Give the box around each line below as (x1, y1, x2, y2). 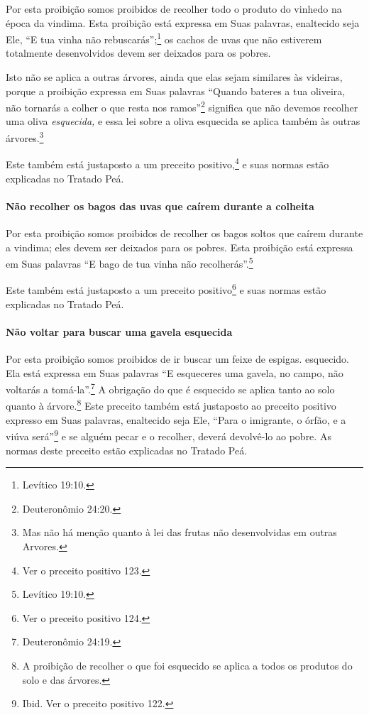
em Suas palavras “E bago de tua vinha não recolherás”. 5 (6, 254, 253, 271)
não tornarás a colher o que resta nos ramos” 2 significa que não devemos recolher (6, 98, 358, 114)
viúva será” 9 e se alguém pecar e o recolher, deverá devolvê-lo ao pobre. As (6, 427, 331, 443)
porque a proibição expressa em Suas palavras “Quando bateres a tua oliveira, (6, 83, 346, 98)
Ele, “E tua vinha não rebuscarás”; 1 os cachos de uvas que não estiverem (6, 30, 322, 46)
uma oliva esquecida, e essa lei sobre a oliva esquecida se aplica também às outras (6, 114, 360, 129)
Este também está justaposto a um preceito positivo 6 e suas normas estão (6, 280, 326, 298)
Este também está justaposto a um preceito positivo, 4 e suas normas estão (6, 155, 329, 171)
